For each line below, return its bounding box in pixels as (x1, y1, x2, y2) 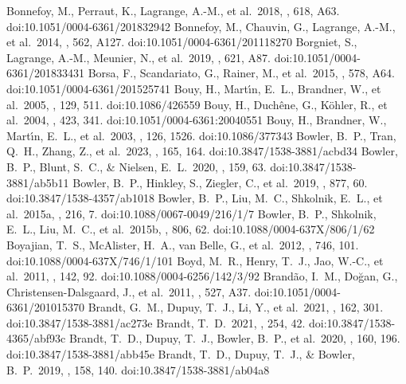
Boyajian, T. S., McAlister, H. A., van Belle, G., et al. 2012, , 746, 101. (6, 236, 359, 253)
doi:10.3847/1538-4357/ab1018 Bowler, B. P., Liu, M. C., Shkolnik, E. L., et (6, 190, 383, 206)
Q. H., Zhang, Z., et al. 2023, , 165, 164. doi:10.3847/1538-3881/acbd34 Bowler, (6, 143, 398, 159)
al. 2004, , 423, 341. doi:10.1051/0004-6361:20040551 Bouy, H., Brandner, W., (6, 112, 387, 128)
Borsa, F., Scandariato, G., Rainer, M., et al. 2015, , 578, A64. (88, 65, 395, 81)
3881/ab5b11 (6, 174, 69, 190)
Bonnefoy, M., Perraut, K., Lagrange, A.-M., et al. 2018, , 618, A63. (6, 2, 340, 18)
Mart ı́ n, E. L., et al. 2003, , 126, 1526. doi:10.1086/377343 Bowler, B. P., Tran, (6, 127, 396, 143)
